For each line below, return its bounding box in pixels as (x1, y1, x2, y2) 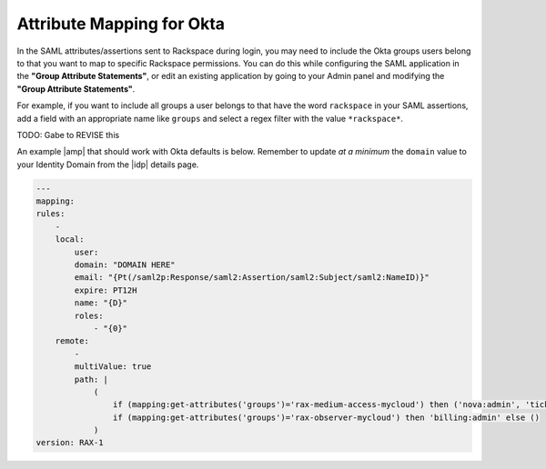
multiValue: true (74, 362, 152, 372)
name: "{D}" (74, 298, 127, 308)
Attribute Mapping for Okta (16, 14, 226, 34)
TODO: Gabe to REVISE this (16, 129, 120, 140)
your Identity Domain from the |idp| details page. (16, 159, 199, 170)
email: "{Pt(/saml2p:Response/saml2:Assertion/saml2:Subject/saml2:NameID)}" (74, 273, 430, 283)
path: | (74, 374, 109, 384)
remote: (55, 336, 90, 346)
